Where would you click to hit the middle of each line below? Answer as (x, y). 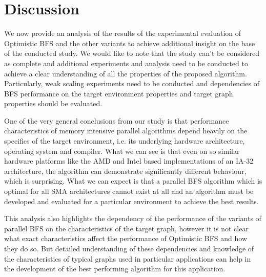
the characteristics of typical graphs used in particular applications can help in (128, 258)
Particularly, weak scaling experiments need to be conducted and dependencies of (132, 83)
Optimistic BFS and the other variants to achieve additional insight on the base (130, 43)
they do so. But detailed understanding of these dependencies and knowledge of (129, 248)
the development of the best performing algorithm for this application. (115, 269)
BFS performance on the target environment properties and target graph (119, 93)
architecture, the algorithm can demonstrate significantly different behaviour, (125, 171)
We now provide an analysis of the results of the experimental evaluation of (123, 33)
